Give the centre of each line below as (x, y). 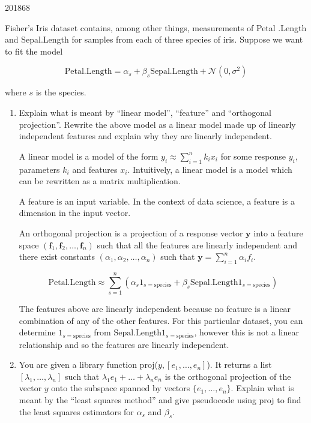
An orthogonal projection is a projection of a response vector (131, 232)
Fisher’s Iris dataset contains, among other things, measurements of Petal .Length (156, 27)
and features (95, 169)
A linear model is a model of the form (89, 156)
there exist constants (57, 256)
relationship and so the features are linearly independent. (124, 344)
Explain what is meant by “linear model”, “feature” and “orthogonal (145, 112)
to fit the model (34, 51)
